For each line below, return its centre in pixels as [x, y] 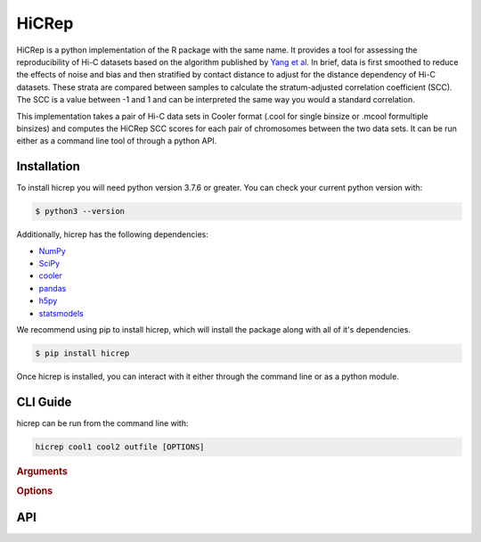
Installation [48, 166]
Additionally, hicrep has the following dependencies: [113, 234]
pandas [53, 288]
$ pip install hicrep [82, 353]
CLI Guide [44, 402]
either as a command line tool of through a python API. [117, 141]
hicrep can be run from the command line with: [102, 423]
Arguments [42, 471]
